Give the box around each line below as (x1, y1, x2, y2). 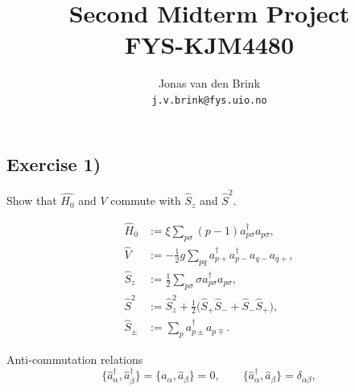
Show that (6, 192, 57, 209)
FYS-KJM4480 (124, 28, 295, 61)
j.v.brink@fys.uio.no (151, 94, 267, 106)
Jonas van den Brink (158, 75, 261, 92)
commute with (110, 192, 181, 209)
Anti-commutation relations (6, 351, 143, 368)
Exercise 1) (6, 151, 101, 176)
